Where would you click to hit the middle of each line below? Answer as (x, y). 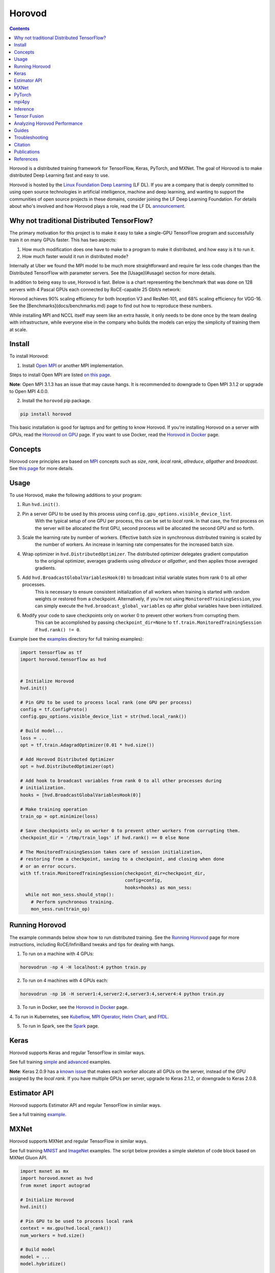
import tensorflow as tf (51, 652)
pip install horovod (46, 414)
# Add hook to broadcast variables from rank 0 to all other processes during (121, 781)
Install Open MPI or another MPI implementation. (73, 365)
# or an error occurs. (48, 866)
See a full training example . (38, 1115)
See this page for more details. (42, 468)
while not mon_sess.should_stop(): (70, 895)
